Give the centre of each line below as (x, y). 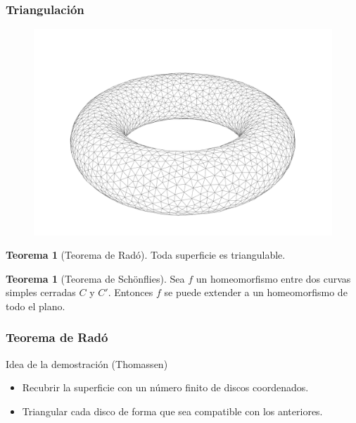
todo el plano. (36, 306)
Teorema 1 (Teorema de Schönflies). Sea (95, 278)
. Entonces (131, 292)
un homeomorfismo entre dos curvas (273, 278)
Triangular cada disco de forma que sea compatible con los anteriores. (172, 411)
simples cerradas (41, 292)
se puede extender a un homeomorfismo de (256, 292)
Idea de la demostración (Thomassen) (87, 363)
